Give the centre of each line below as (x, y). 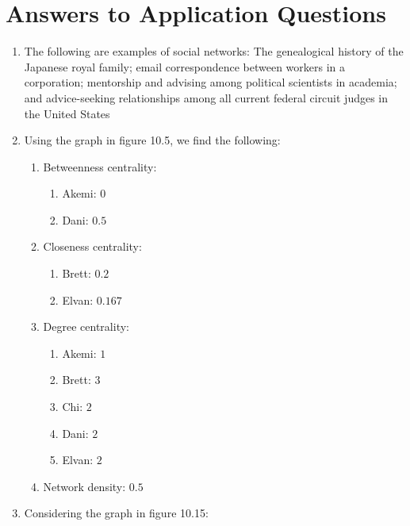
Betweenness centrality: (100, 166)
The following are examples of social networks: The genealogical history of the (214, 51)
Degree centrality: (86, 326)
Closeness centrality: (92, 246)
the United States (67, 113)
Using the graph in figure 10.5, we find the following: (152, 140)
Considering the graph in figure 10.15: (116, 513)
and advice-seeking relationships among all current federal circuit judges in (206, 97)
